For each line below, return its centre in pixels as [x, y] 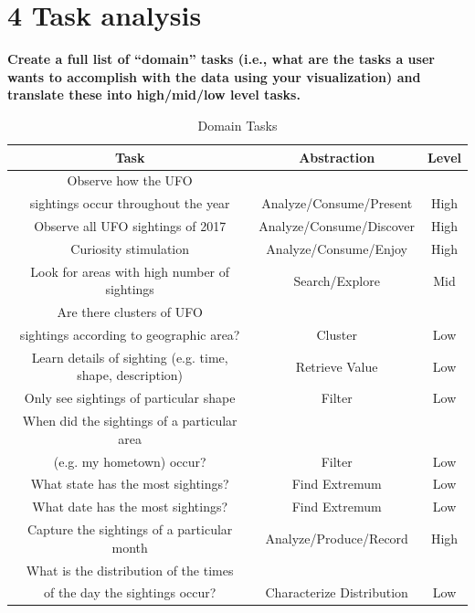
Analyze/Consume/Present [337, 203]
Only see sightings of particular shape [130, 398]
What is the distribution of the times [130, 570]
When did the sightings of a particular [130, 421]
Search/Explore [337, 280]
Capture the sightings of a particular [130, 529]
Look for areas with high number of [130, 271]
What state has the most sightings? [130, 484]
